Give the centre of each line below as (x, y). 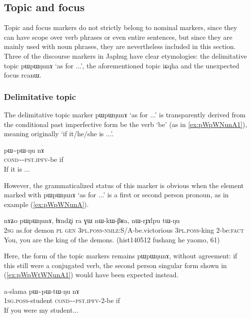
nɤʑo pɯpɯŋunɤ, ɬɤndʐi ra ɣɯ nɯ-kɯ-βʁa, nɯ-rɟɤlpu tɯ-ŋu (92, 220)
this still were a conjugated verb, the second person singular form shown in (116, 265)
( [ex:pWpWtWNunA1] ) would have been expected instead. (91, 275)
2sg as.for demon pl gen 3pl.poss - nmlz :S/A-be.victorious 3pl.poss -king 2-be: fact (124, 230)
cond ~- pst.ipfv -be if (34, 159)
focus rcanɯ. (23, 75)
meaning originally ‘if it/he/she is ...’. (59, 134)
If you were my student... (41, 310)
